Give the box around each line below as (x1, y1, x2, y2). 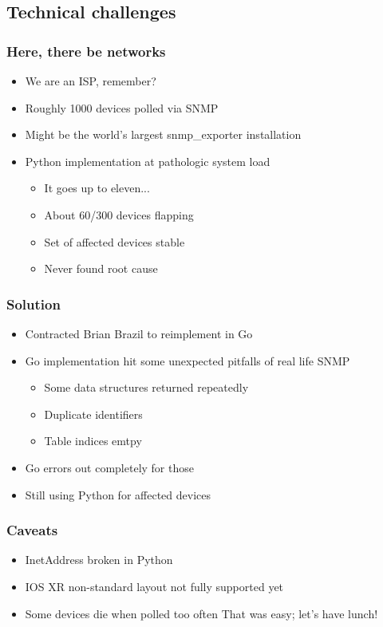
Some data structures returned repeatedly (44, 379, 249, 396)
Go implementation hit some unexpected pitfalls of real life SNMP (25, 352, 350, 369)
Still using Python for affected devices (25, 486, 211, 503)
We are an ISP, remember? (25, 73, 156, 89)
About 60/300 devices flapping (44, 206, 194, 223)
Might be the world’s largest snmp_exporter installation (25, 126, 302, 143)
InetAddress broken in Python (25, 551, 173, 568)
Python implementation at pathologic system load (25, 152, 270, 169)
